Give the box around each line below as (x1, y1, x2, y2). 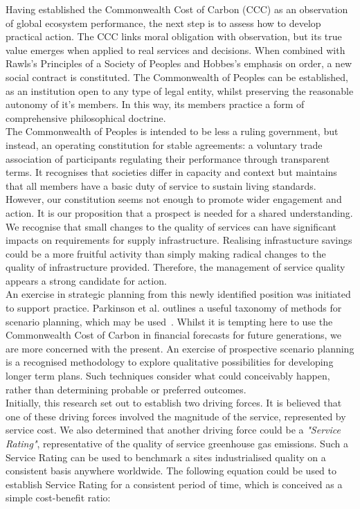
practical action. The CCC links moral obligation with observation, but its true (6, 29, 342, 44)
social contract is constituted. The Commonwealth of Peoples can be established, (6, 69, 348, 84)
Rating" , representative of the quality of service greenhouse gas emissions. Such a (6, 436, 348, 450)
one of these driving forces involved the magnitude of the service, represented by (6, 409, 346, 423)
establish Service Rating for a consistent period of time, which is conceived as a (6, 476, 343, 491)
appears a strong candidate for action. (6, 273, 167, 287)
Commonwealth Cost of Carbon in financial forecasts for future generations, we (6, 328, 342, 342)
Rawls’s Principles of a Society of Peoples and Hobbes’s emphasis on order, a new (6, 56, 352, 71)
